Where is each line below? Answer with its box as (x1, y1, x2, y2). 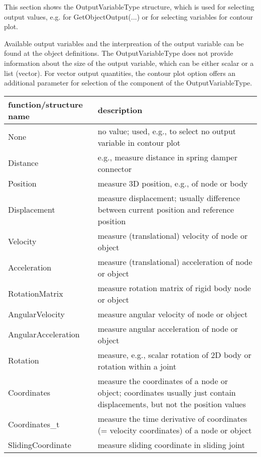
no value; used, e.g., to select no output (97, 125, 236, 137)
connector (97, 162, 132, 174)
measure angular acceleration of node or (97, 322, 238, 334)
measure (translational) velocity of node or (97, 229, 248, 241)
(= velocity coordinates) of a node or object (97, 424, 252, 436)
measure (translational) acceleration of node (97, 255, 252, 267)
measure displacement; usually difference (97, 192, 240, 204)
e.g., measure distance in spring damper (97, 151, 237, 163)
